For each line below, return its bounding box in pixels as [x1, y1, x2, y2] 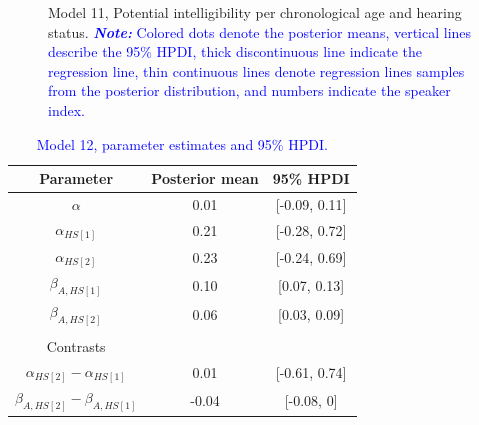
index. [48, 99, 85, 120]
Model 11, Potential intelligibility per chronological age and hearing [48, 2, 462, 22]
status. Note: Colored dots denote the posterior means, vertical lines [48, 21, 472, 42]
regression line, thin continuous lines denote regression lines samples [48, 60, 465, 81]
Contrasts [46, 335, 106, 356]
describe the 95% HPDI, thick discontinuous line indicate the [48, 41, 422, 62]
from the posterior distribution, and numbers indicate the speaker [48, 80, 451, 101]
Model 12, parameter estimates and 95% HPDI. [36, 133, 328, 154]
